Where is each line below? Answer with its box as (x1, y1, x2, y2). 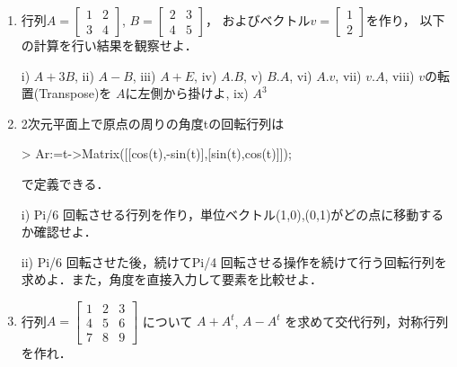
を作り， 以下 (365, 11, 445, 29)
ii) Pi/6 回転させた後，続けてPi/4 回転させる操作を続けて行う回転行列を (21, 252, 447, 271)
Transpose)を (39, 84, 112, 103)
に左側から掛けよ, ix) (125, 84, 249, 103)
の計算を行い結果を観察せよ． (21, 36, 198, 54)
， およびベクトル (205, 11, 311, 29)
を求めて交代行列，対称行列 (285, 311, 449, 330)
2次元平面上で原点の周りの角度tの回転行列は (21, 113, 285, 132)
